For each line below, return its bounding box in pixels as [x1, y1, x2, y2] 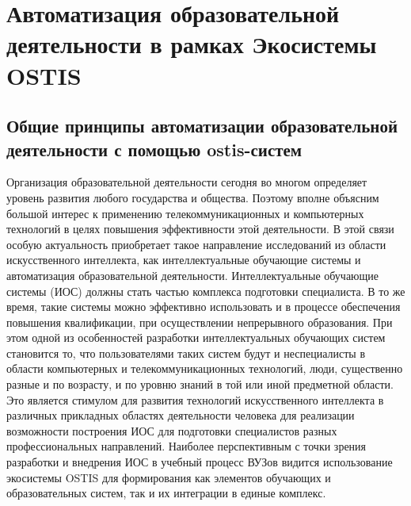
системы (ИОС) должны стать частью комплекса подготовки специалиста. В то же [6, 282, 405, 299]
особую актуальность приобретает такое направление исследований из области [6, 236, 386, 252]
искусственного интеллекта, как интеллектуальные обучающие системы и [6, 251, 361, 268]
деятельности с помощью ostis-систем [6, 136, 303, 161]
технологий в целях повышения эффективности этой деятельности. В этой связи [6, 220, 394, 237]
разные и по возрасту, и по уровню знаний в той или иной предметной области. [6, 376, 394, 393]
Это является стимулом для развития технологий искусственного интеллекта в [6, 391, 384, 408]
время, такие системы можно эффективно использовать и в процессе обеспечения [6, 298, 401, 315]
